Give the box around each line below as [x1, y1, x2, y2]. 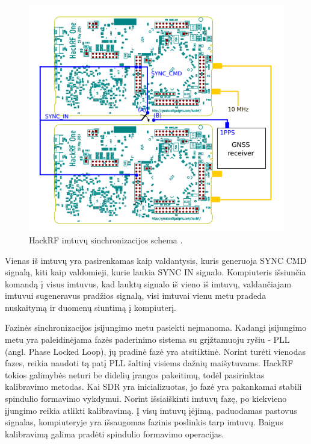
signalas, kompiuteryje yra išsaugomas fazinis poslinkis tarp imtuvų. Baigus [5, 416, 283, 428]
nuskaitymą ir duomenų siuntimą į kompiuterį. [5, 301, 176, 313]
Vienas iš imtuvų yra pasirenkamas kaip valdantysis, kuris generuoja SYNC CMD [5, 254, 307, 266]
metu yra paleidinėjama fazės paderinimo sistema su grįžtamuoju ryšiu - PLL [5, 333, 290, 346]
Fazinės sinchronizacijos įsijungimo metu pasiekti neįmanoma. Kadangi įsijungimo [5, 321, 307, 334]
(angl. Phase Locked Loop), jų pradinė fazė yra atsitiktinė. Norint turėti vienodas [5, 345, 306, 357]
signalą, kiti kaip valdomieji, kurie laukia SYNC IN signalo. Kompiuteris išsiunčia [5, 266, 306, 278]
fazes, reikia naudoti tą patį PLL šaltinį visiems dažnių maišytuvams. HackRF [5, 357, 294, 369]
